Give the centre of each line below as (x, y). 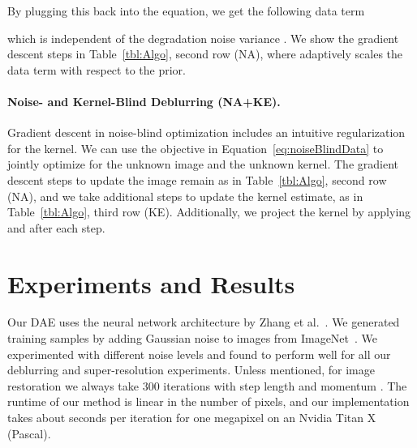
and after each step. (56, 227)
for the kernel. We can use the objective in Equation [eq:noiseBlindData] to (196, 148)
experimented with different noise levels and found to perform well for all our (199, 354)
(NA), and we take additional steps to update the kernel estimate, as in (185, 196)
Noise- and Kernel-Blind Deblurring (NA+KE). (144, 101)
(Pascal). (29, 433)
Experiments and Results (151, 283)
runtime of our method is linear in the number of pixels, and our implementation (208, 401)
